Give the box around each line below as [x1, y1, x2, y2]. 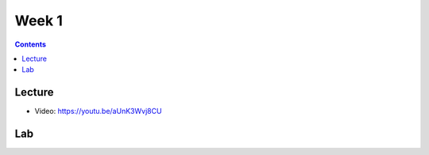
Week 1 [14, 12, 63, 29]
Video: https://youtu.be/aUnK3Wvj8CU [34, 107, 162, 116]
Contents [14, 40, 47, 49]
